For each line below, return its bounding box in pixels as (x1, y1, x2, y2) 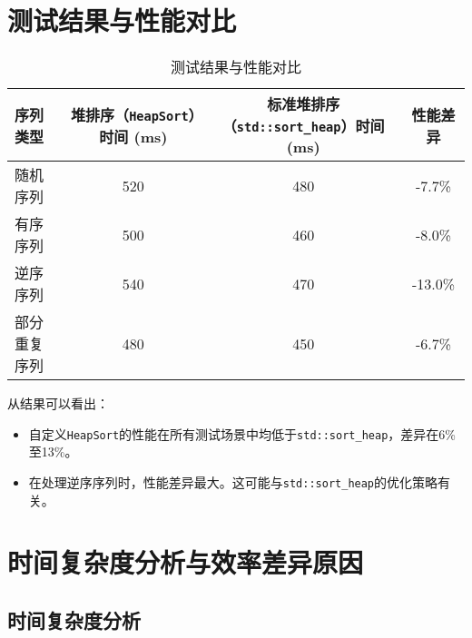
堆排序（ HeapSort (71, 103, 189, 125)
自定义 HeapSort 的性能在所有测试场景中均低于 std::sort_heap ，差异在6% (28, 424, 456, 443)
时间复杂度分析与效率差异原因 (7, 544, 364, 581)
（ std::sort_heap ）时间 (221, 115, 385, 137)
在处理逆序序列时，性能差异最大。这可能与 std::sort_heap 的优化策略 (28, 472, 438, 491)
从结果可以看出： (7, 394, 109, 413)
